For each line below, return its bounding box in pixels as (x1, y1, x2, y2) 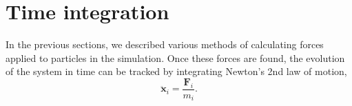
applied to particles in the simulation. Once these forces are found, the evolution (6, 50, 345, 65)
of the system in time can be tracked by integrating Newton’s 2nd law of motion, (6, 64, 347, 78)
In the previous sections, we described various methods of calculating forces (6, 37, 324, 52)
